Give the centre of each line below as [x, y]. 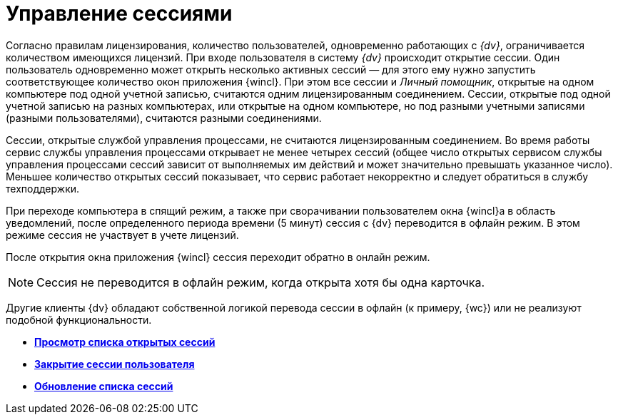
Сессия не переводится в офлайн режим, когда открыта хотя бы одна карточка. [261, 282]
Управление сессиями [119, 14]
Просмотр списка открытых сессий [125, 342]
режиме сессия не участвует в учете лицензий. [122, 235]
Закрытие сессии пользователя [115, 364]
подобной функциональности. [79, 319]
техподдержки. [43, 188]
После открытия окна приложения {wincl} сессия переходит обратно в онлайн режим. [218, 257]
